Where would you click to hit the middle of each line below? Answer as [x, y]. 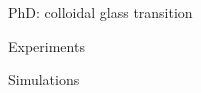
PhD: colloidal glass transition [100, 12]
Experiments [46, 45]
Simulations [44, 79]
